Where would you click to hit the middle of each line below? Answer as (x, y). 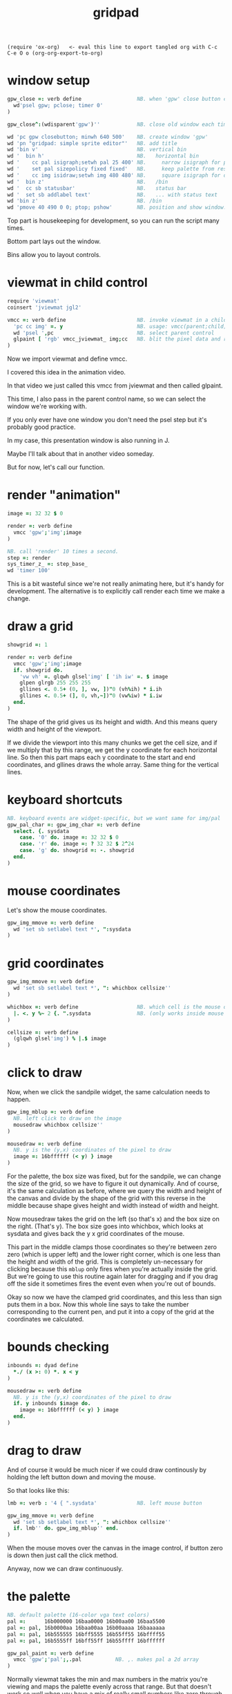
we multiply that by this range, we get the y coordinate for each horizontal (112, 750)
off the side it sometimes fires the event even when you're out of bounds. (112, 1284)
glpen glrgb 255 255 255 (55, 683)
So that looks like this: (38, 1490)
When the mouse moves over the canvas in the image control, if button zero (115, 1548)
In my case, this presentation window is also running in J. (88, 441)
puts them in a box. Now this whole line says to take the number (98, 1304)
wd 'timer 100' (29, 571)
